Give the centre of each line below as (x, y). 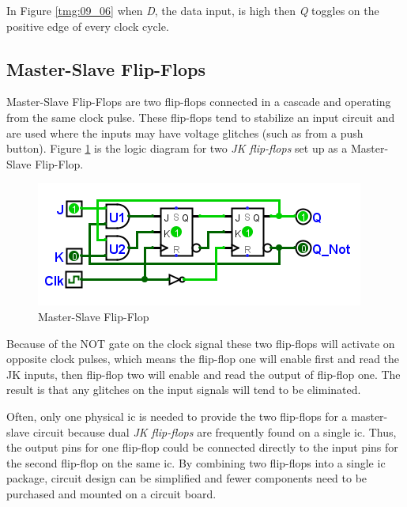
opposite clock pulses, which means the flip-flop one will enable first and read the (203, 359)
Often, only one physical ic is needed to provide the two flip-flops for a (177, 416)
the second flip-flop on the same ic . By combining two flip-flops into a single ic (196, 462)
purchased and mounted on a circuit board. (111, 493)
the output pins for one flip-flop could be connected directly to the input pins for (202, 447)
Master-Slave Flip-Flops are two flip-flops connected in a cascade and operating (199, 102)
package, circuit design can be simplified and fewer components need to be (187, 478)
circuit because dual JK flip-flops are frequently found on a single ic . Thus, (215, 431)
